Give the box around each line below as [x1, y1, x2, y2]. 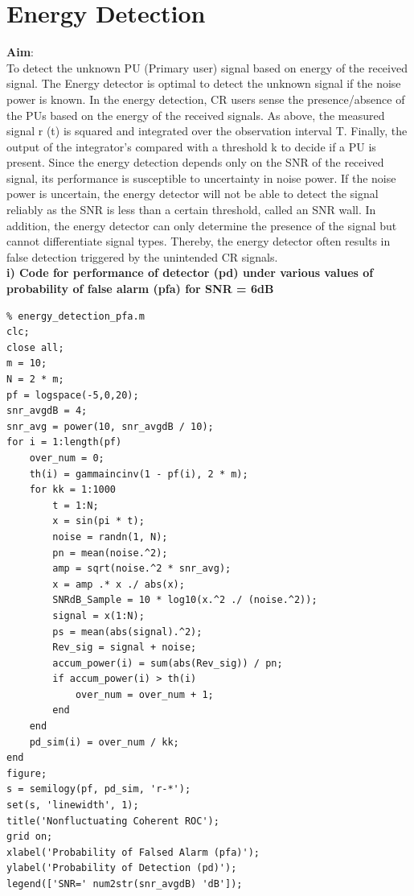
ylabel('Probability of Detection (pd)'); [6, 862, 237, 874]
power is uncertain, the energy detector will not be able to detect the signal [6, 185, 379, 202]
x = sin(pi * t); [52, 515, 145, 527]
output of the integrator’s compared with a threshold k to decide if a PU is [6, 138, 376, 155]
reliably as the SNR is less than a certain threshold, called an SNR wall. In [6, 201, 376, 218]
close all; [6, 341, 64, 353]
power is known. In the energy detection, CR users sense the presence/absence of [6, 90, 405, 107]
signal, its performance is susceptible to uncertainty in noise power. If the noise [6, 169, 396, 186]
